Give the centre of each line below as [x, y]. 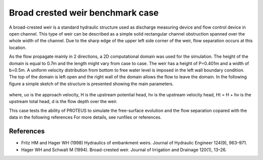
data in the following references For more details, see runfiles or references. [85, 117]
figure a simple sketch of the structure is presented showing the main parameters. [91, 84]
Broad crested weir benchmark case [84, 13]
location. [18, 47]
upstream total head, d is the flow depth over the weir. [63, 102]
